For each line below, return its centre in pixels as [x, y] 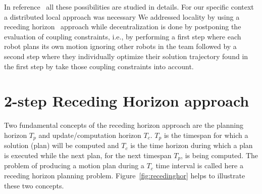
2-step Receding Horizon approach [127, 101]
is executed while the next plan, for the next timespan [88, 155]
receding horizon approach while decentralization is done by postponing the [123, 27]
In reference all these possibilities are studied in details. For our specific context [129, 7]
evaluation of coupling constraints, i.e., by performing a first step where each [123, 36]
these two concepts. [34, 185]
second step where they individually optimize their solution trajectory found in [126, 56]
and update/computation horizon [90, 135]
